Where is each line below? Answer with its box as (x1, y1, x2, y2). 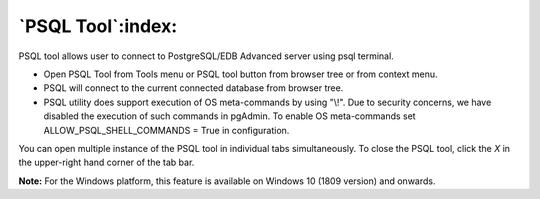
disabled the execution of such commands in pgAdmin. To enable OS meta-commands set (43, 110, 416, 122)
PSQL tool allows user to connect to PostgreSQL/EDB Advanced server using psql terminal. (18, 50, 394, 62)
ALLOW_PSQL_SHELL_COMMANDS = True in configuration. (43, 124, 290, 136)
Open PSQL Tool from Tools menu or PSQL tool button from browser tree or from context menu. (43, 68, 438, 80)
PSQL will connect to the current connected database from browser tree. (43, 82, 344, 94)
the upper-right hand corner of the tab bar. (18, 156, 195, 169)
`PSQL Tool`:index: (18, 15, 178, 37)
